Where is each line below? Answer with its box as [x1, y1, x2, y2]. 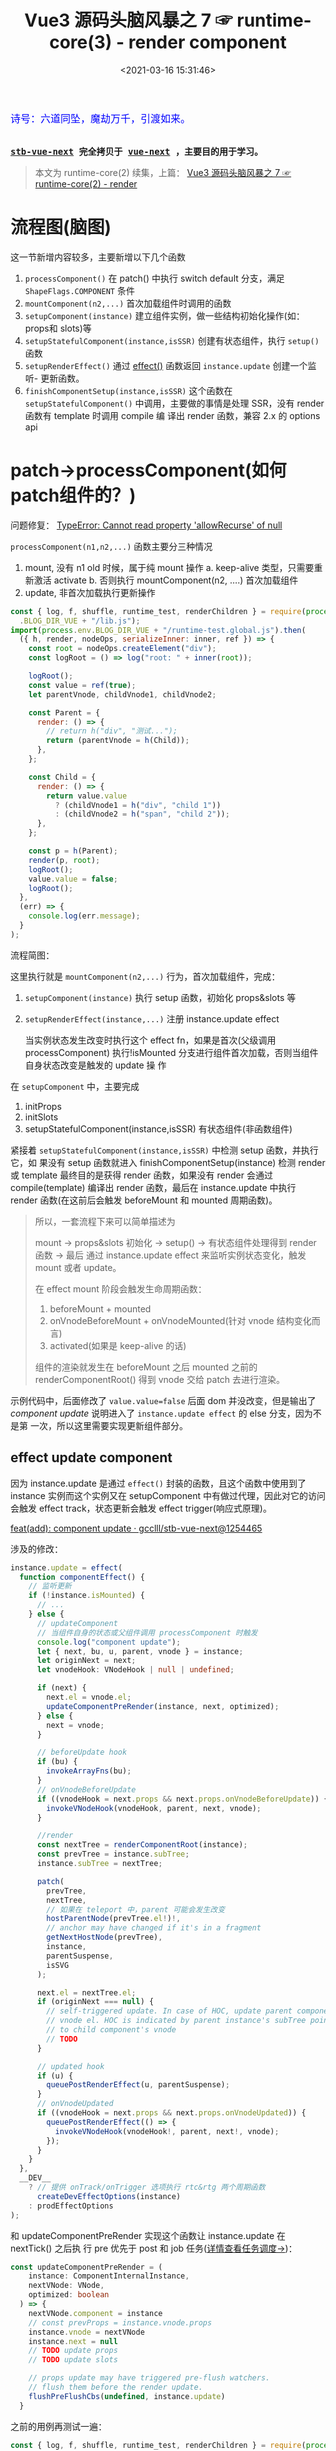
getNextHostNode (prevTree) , [46, 1932, 163, 1943]
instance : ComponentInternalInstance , [28, 2271, 190, 2281]
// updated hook [36, 2061, 105, 2071]
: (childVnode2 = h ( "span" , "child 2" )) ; [54, 809, 230, 820]
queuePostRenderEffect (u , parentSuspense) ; [46, 2080, 230, 2090]
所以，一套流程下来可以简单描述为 [34, 1215, 176, 1227]
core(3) [49, 31, 113, 54]
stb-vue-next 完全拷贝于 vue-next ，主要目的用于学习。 [10, 146, 263, 157]
